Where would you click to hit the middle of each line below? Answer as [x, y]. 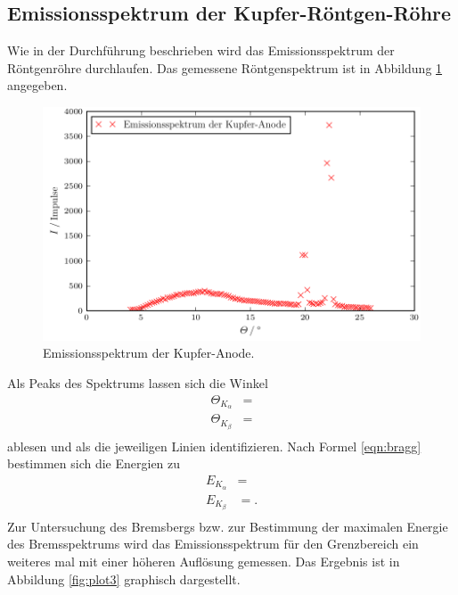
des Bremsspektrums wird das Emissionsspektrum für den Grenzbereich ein [213, 544]
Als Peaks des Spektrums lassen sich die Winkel [138, 382]
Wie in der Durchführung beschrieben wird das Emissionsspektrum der [201, 50]
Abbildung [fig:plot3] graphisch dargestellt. [124, 578]
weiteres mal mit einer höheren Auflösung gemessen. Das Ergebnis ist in [204, 562]
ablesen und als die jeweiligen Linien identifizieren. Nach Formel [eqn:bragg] [214, 446]
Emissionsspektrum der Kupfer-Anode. [149, 353]
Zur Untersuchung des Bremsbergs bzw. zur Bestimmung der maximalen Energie [228, 526]
